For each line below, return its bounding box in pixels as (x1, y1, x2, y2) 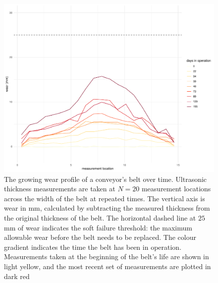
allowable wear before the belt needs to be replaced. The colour (4, 232, 196, 242)
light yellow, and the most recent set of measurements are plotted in (4, 261, 211, 272)
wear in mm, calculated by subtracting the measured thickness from (4, 203, 210, 213)
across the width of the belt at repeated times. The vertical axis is (4, 193, 205, 203)
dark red (4, 271, 30, 281)
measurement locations (141, 183, 211, 194)
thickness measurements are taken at (4, 183, 115, 194)
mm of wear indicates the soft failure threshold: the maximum (4, 222, 192, 232)
